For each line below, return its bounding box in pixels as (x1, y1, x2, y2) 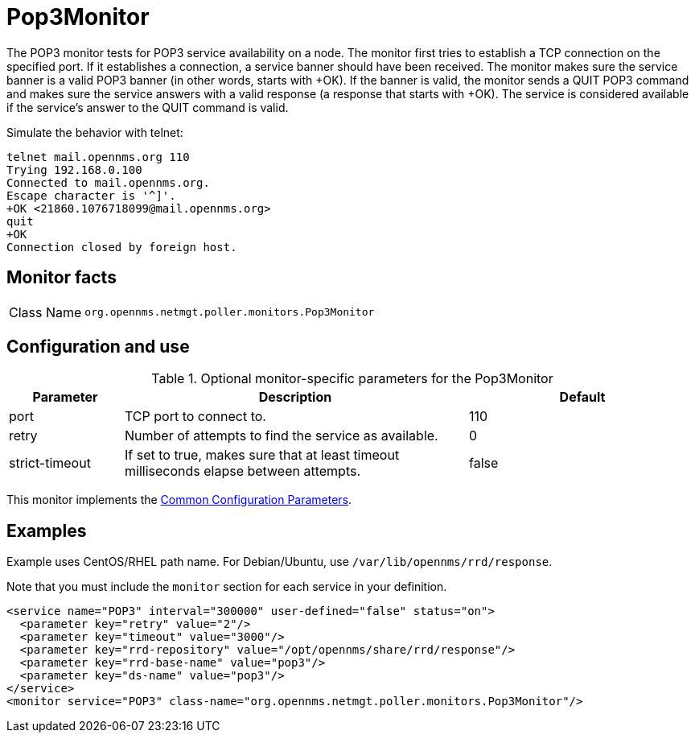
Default (559, 389, 606, 406)
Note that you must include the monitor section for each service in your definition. (6, 580, 447, 594)
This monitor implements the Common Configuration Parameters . (6, 493, 352, 507)
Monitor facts (6, 267, 117, 288)
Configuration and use (6, 336, 190, 357)
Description (258, 389, 332, 406)
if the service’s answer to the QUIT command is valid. (6, 100, 289, 114)
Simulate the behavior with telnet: (6, 125, 183, 139)
